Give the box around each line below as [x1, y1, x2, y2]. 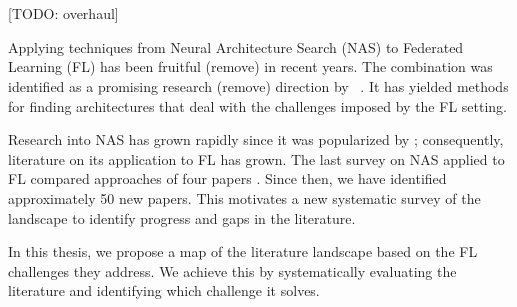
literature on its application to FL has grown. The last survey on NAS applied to [8, 148, 505, 169]
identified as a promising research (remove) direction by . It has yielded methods [8, 75, 509, 96]
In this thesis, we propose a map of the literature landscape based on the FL [8, 241, 478, 262]
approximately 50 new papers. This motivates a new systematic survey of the [8, 187, 481, 208]
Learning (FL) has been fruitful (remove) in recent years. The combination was [8, 56, 493, 77]
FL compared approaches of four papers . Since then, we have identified [8, 168, 447, 189]
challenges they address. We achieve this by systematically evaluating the [8, 260, 457, 281]
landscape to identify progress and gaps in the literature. [8, 207, 356, 228]
